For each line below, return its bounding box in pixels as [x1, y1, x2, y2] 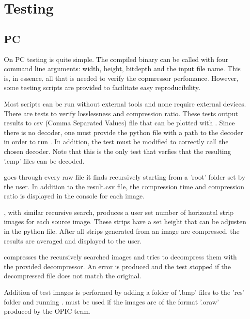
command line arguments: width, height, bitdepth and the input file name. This [4, 63, 241, 74]
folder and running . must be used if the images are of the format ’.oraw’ [4, 296, 219, 306]
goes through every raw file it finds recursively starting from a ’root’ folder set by [4, 172, 246, 182]
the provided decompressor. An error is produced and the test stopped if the [4, 261, 231, 271]
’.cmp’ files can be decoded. [4, 155, 85, 166]
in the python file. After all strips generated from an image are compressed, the [4, 226, 240, 236]
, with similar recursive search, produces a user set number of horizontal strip [4, 207, 234, 217]
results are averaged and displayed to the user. [4, 235, 142, 245]
